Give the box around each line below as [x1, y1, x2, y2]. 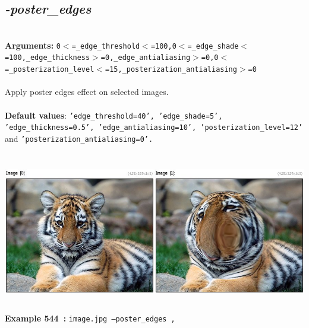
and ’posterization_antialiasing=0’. [5, 132, 153, 144]
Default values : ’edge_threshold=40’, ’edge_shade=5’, [5, 109, 223, 121]
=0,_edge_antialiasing [100, 53, 191, 62]
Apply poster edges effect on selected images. [5, 85, 169, 98]
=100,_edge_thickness [5, 53, 90, 62]
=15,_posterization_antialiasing [105, 65, 237, 74]
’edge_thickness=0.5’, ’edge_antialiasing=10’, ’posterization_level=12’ [5, 123, 303, 132]
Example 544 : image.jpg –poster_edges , [5, 311, 175, 324]
